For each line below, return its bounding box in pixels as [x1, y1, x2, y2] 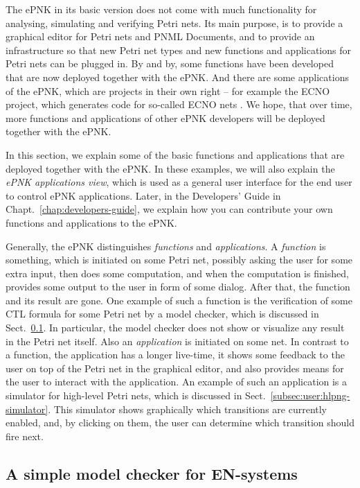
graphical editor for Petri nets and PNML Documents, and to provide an [6, 29, 315, 44]
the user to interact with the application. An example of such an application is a [6, 374, 348, 389]
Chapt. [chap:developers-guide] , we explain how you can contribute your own [6, 202, 333, 216]
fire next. [6, 428, 44, 443]
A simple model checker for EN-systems [6, 462, 298, 484]
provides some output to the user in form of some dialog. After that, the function [6, 279, 350, 294]
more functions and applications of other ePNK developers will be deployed [6, 110, 325, 125]
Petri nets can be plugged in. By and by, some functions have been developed [6, 56, 334, 71]
